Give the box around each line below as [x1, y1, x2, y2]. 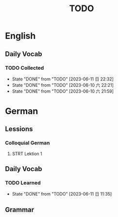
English [5, 30, 36, 41]
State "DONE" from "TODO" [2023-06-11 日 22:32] [12, 76, 114, 82]
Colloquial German [5, 139, 50, 146]
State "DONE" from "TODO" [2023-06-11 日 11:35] [12, 191, 112, 197]
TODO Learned [5, 179, 41, 186]
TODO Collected [5, 64, 44, 71]
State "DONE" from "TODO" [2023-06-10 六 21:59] [12, 88, 114, 94]
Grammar [5, 205, 34, 214]
